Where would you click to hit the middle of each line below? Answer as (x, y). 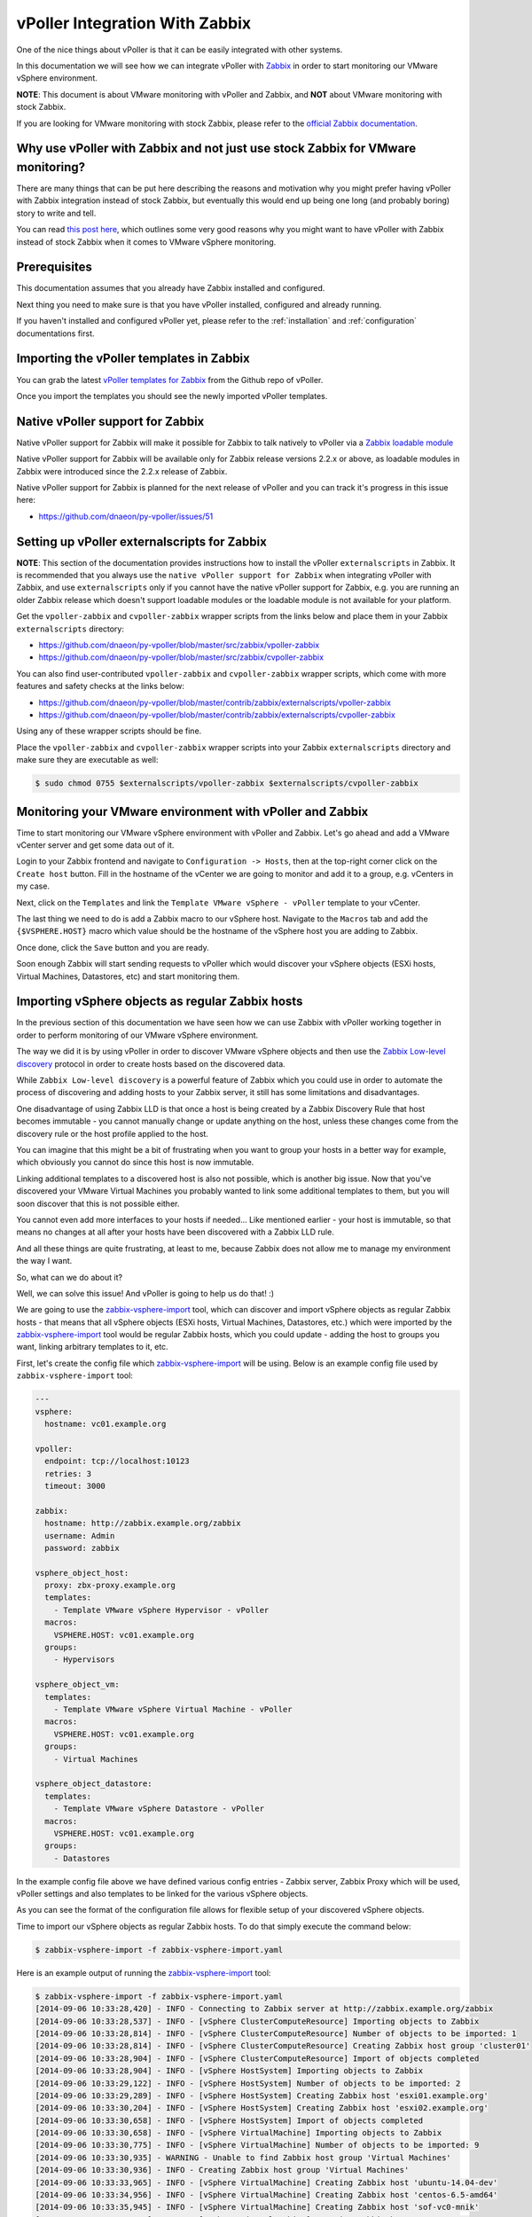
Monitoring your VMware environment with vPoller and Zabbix (192, 811)
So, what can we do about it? (70, 1277)
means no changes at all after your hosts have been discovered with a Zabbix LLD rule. (175, 1232)
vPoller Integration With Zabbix (134, 23)
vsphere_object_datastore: (94, 1784)
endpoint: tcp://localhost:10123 (117, 1461)
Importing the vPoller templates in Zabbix (133, 359)
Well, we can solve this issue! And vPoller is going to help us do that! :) (145, 1293)
